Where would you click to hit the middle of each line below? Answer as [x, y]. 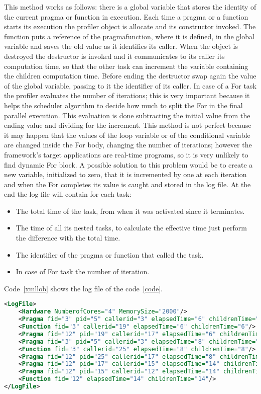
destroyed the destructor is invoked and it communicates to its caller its [114, 56]
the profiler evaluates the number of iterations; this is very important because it [127, 95]
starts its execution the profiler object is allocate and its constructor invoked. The [130, 26]
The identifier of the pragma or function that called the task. [110, 254]
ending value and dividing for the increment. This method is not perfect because [128, 125]
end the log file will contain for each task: [68, 194]
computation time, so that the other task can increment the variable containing [126, 66]
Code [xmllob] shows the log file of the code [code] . [83, 288]
